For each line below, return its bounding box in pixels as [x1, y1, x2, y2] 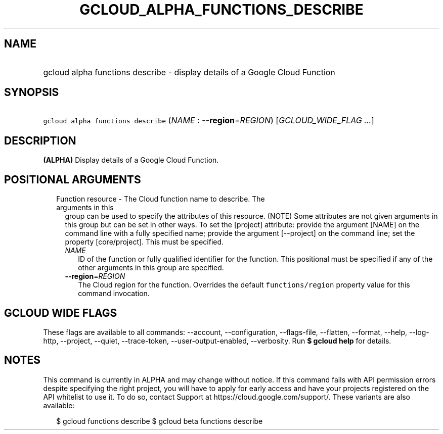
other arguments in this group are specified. [78, 263, 224, 272]
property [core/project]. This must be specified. [65, 237, 224, 247]
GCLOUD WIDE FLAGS [4, 306, 117, 319]
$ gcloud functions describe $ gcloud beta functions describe [56, 416, 263, 425]
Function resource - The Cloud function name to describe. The [56, 195, 265, 204]
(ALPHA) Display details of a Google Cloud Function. [43, 156, 219, 165]
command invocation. [78, 289, 150, 298]
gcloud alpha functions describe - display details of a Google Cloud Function [43, 67, 335, 77]
